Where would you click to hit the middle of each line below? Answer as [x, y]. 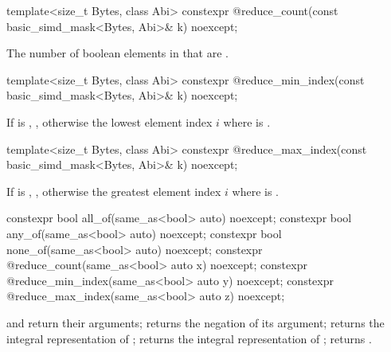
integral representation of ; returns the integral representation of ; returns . [189, 338]
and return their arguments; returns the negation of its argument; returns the [195, 322]
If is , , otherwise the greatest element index [114, 191]
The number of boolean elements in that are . [117, 53]
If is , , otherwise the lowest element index [109, 121]
